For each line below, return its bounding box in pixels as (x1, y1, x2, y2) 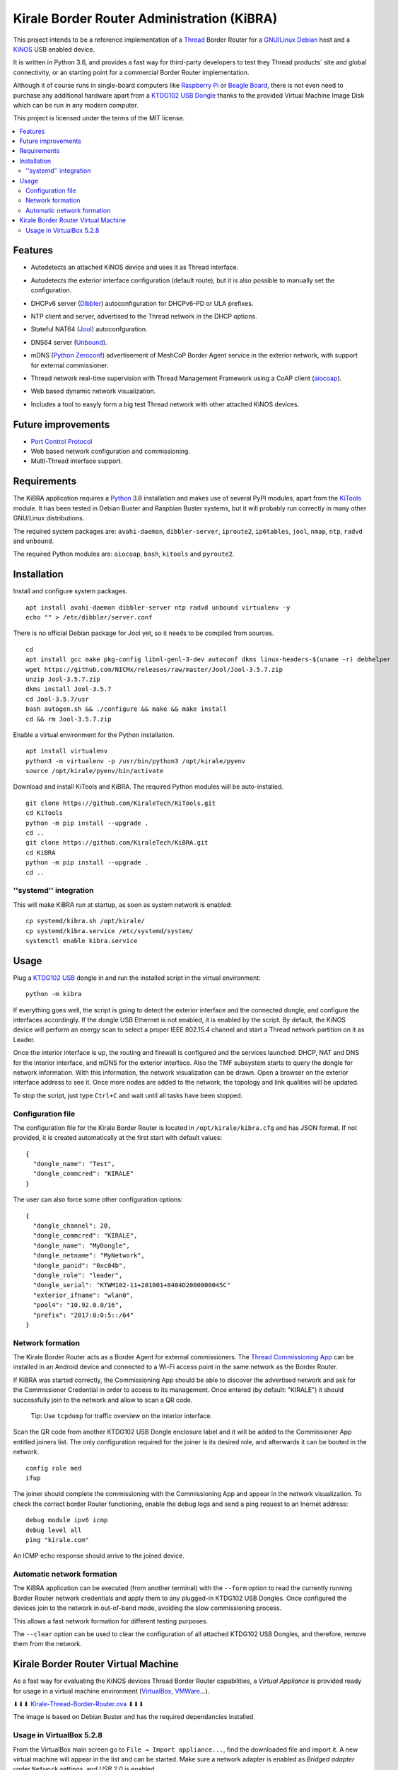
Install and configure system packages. (13, 587, 128, 595)
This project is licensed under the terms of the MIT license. (13, 114, 185, 122)
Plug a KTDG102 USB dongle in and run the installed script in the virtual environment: (13, 973, 261, 982)
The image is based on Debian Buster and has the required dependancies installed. (13, 1713, 256, 1721)
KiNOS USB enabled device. (13, 45, 95, 53)
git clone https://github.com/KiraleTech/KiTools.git (25, 799, 216, 807)
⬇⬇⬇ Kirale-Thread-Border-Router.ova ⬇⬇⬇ (13, 1700, 144, 1708)
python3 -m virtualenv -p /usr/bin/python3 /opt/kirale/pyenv (25, 757, 246, 765)
